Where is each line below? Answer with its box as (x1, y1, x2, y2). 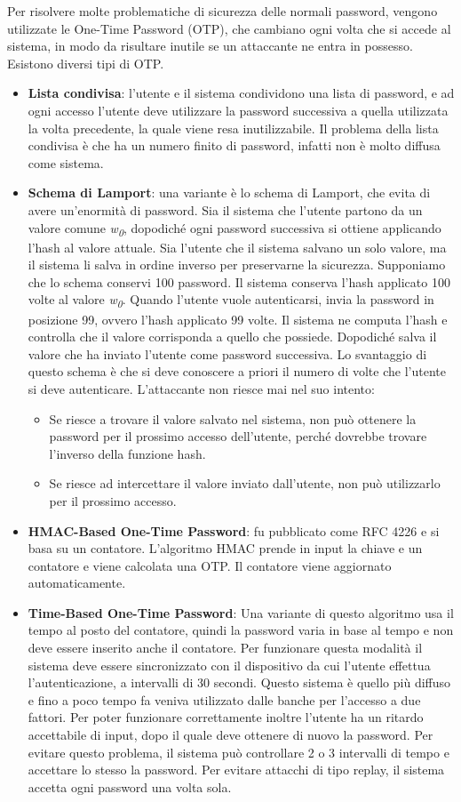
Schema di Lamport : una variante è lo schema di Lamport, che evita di (28, 183, 431, 202)
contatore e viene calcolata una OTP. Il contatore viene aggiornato (28, 556, 392, 574)
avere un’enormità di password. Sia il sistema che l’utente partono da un (28, 200, 423, 219)
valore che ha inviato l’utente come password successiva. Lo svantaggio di (28, 344, 427, 363)
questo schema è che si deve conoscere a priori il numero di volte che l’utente (28, 362, 446, 381)
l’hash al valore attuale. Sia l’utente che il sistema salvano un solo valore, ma (28, 237, 447, 256)
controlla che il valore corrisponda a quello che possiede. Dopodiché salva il (28, 327, 437, 346)
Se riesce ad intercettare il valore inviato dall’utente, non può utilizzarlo (49, 474, 441, 493)
